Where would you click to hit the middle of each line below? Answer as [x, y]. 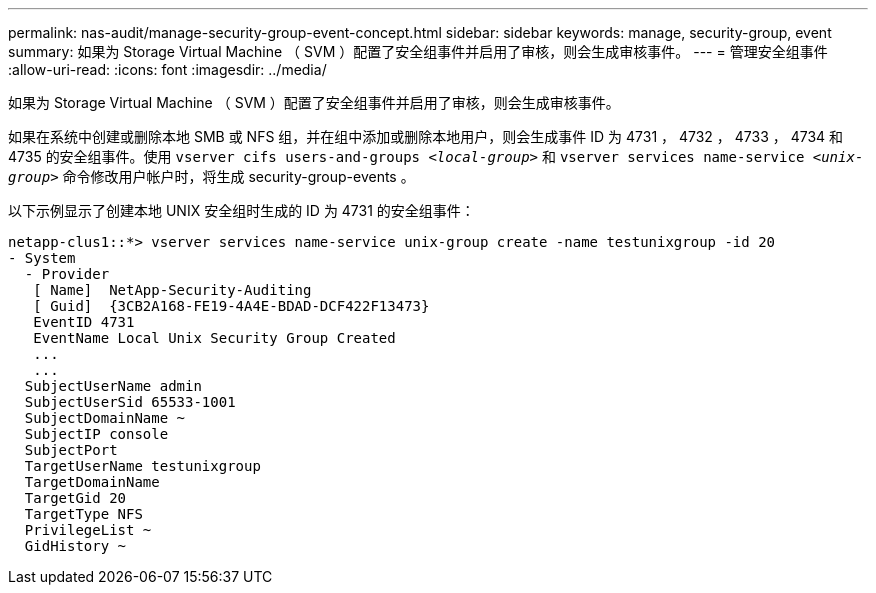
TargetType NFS [83, 514]
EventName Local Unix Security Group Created [214, 338]
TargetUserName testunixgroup [142, 466]
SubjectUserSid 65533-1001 [130, 402]
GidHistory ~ [75, 546]
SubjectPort [71, 450]
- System [42, 258]
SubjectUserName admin [113, 386]
